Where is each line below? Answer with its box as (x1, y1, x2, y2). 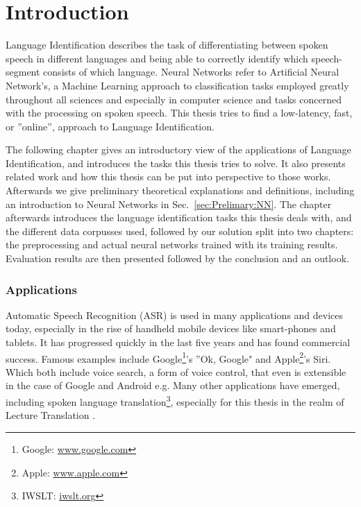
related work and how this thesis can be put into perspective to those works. (6, 169, 331, 184)
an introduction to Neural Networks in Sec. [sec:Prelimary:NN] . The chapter (6, 196, 332, 211)
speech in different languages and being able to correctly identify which (6, 51, 308, 65)
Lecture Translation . (6, 408, 96, 422)
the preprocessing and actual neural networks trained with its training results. (6, 237, 338, 252)
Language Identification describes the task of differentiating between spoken (6, 37, 328, 52)
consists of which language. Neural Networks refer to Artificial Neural (43, 65, 339, 79)
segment (6, 65, 40, 79)
